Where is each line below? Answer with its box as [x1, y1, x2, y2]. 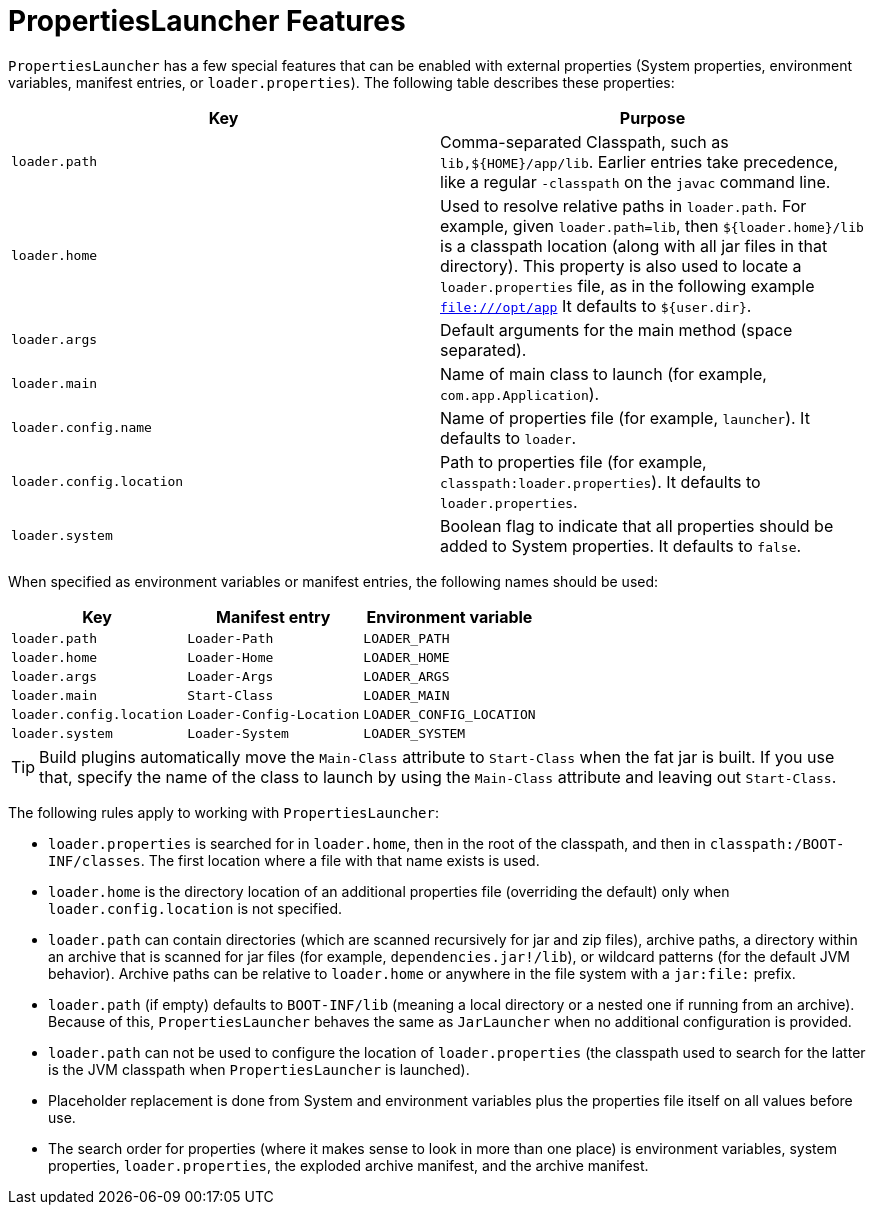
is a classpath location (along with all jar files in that [440, 235, 828, 256]
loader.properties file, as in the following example [440, 275, 815, 296]
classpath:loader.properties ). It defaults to [440, 471, 761, 492]
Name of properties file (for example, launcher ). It [440, 407, 810, 428]
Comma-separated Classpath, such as [440, 131, 729, 152]
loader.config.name [11, 420, 152, 436]
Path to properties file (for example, [440, 451, 707, 472]
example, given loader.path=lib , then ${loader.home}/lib [440, 215, 864, 236]
